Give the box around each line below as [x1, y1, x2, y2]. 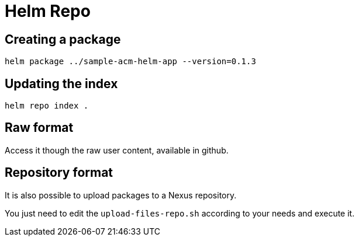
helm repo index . [5, 101, 89, 111]
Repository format [5, 165, 113, 180]
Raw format [5, 120, 74, 135]
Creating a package [5, 32, 121, 47]
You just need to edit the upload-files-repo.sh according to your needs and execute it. [5, 208, 355, 218]
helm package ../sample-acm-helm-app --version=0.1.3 [5, 57, 256, 67]
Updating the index [5, 76, 118, 91]
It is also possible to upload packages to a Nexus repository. [5, 190, 237, 200]
